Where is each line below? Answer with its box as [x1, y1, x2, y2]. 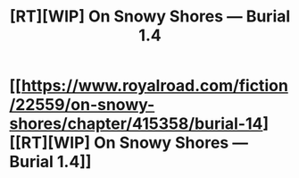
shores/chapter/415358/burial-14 [9, 114, 263, 134]
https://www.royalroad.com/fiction [21, 76, 288, 96]
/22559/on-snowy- [9, 95, 155, 115]
